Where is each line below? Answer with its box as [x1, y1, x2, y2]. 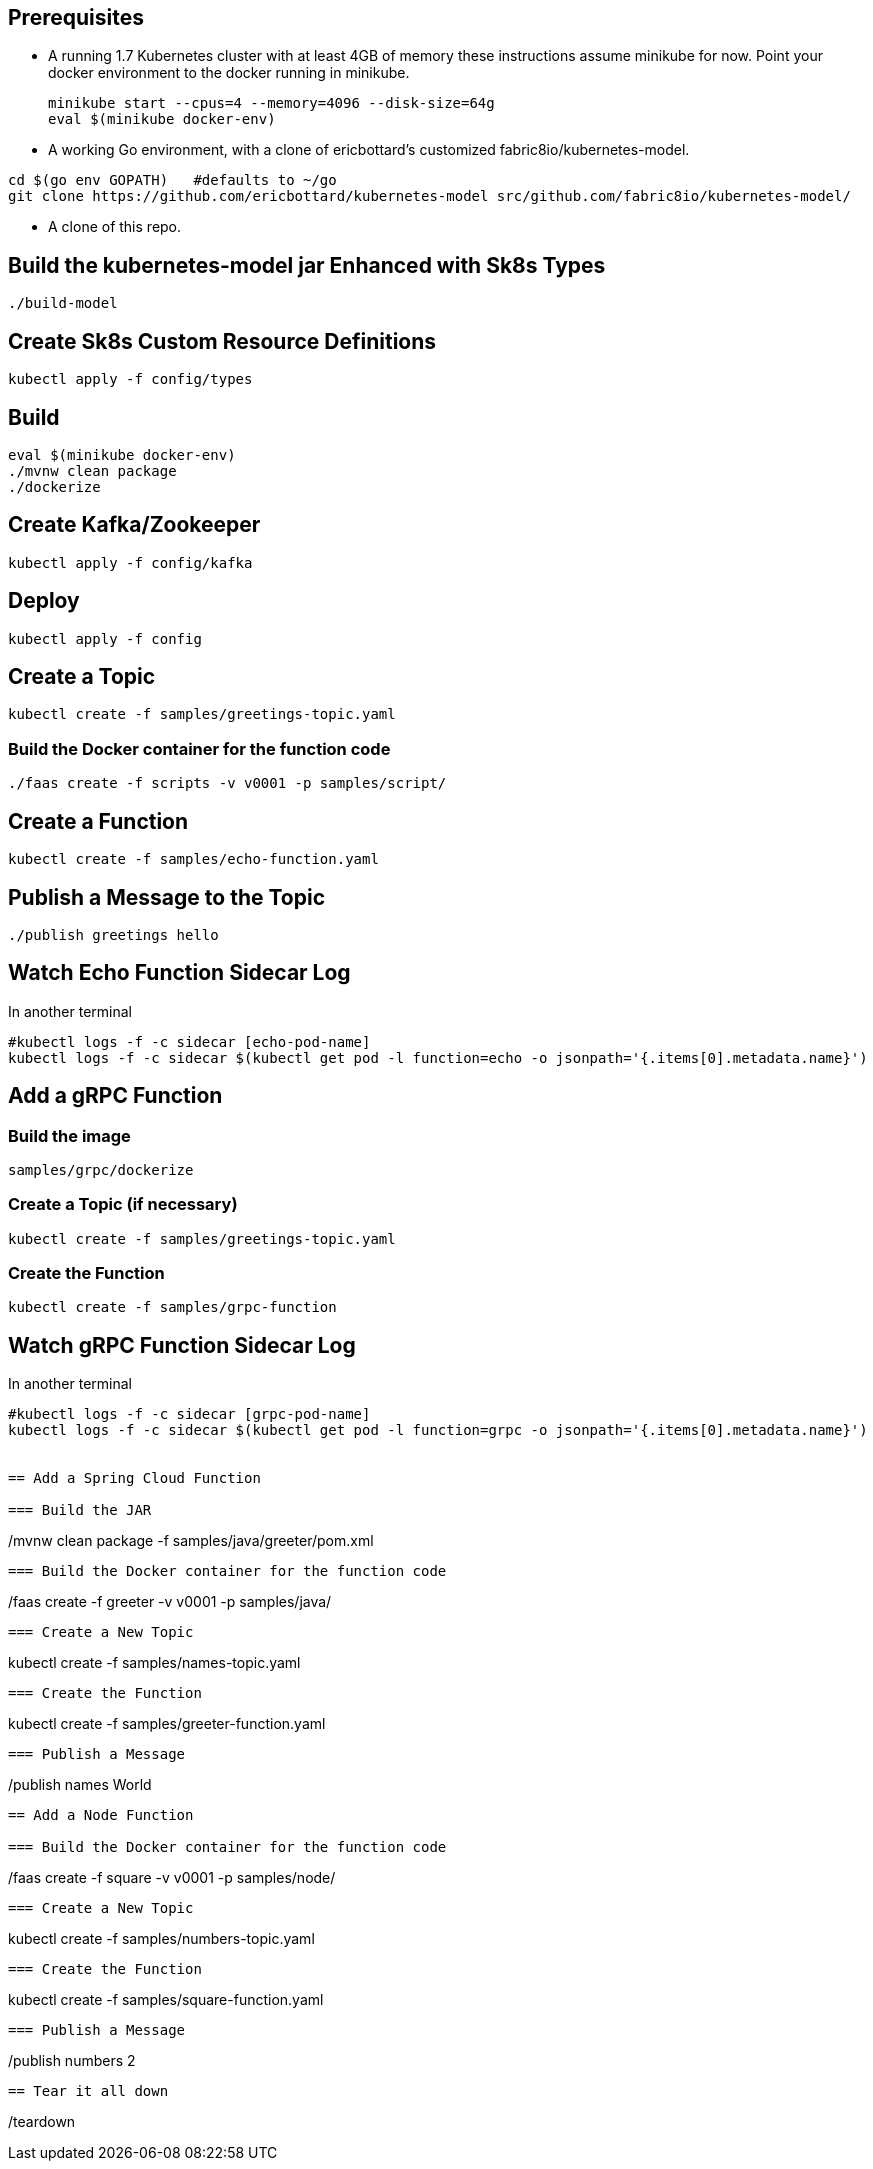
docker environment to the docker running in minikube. [48, 64, 410, 82]
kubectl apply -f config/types [8, 371, 253, 388]
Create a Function [8, 808, 189, 834]
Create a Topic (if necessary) [8, 1194, 238, 1215]
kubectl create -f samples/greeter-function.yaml [8, 1715, 326, 1733]
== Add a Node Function [8, 1807, 194, 1824]
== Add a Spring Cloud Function [8, 1470, 261, 1487]
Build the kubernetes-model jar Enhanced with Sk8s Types [8, 252, 606, 278]
